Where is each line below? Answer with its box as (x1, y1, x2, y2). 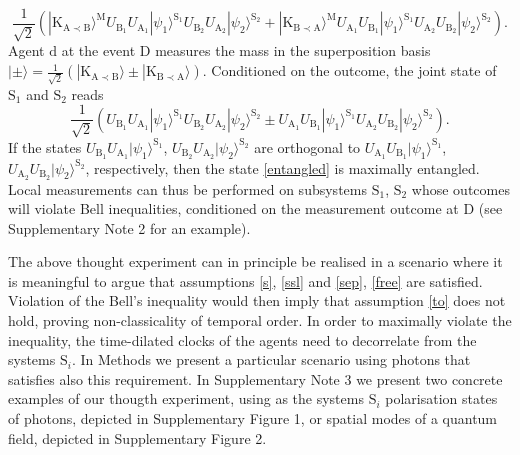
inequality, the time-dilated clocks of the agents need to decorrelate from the (8, 329, 477, 350)
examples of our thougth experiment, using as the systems (8, 388, 364, 409)
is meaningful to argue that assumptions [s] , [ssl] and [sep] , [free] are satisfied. (8, 270, 483, 291)
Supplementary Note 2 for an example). (8, 217, 251, 238)
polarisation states (385, 388, 498, 409)
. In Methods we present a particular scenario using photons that (71, 349, 471, 370)
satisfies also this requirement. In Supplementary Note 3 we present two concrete (8, 368, 503, 389)
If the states (8, 136, 82, 157)
